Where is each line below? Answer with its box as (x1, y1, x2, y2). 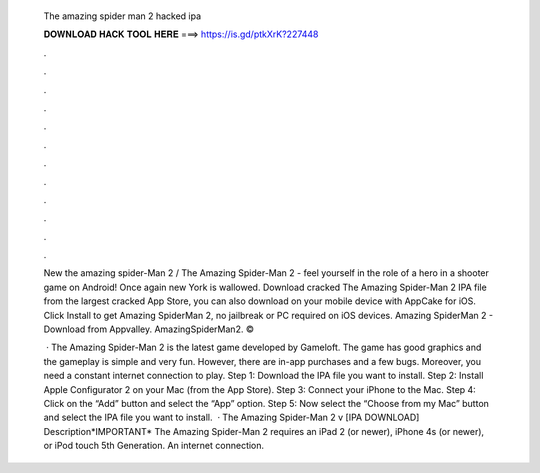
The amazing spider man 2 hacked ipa (43, 10, 202, 22)
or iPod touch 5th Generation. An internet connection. (43, 440, 265, 452)
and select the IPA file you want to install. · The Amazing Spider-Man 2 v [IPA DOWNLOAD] (43, 411, 420, 424)
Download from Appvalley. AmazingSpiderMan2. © (43, 323, 255, 335)
